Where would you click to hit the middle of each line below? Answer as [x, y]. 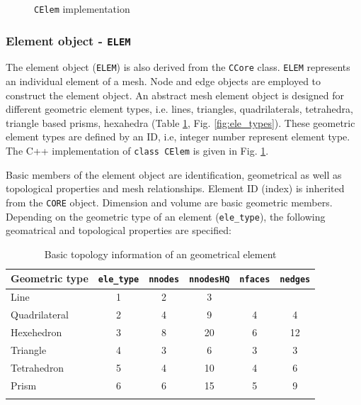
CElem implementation [82, 9]
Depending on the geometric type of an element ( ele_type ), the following [166, 216]
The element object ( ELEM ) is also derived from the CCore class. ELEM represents [178, 67]
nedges [295, 280]
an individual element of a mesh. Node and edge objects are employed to [164, 81]
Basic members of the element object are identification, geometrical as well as [174, 174]
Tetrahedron [38, 367]
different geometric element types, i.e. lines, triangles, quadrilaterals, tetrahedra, [179, 109]
